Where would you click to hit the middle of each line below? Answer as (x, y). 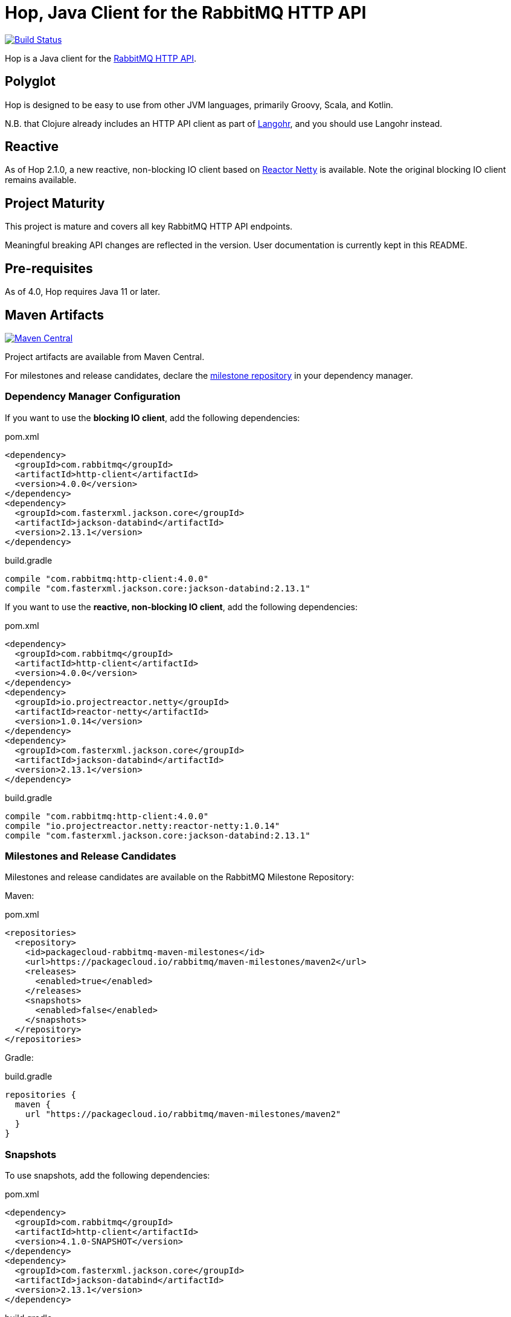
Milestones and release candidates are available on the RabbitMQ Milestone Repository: (179, 877)
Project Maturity (55, 203)
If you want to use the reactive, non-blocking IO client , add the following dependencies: (182, 607)
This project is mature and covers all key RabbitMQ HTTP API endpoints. (149, 227)
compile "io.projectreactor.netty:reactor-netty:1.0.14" (143, 826)
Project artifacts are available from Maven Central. (105, 356)
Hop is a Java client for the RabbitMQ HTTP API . (101, 58)
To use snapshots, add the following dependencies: (108, 1176)
